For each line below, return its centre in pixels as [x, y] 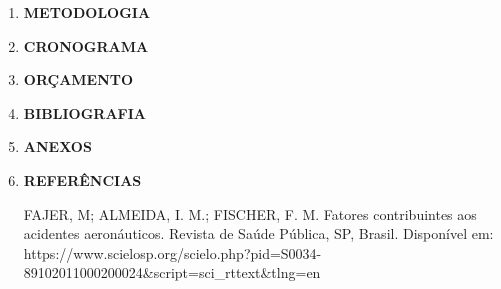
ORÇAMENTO [78, 79]
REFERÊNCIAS [82, 179]
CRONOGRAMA [86, 45]
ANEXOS [57, 146]
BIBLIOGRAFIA [85, 112]
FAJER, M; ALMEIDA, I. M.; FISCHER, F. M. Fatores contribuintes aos [250, 213]
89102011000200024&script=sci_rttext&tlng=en [172, 272]
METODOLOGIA [87, 12]
